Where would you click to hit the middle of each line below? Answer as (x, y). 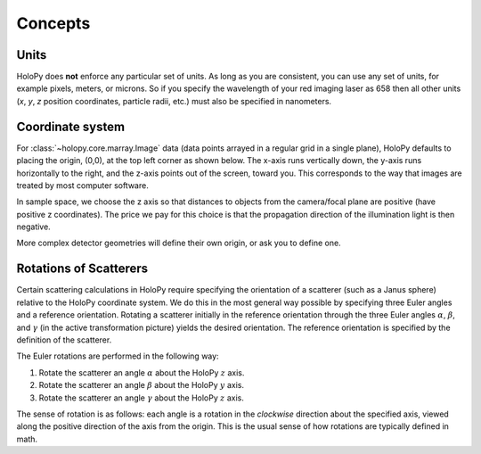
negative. (33, 227)
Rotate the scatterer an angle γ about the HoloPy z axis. (141, 398)
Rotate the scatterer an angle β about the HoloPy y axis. (142, 385)
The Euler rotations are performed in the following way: (118, 356)
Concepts (53, 23)
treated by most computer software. (82, 185)
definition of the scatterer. (64, 340)
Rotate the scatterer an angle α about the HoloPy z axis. (142, 372)
